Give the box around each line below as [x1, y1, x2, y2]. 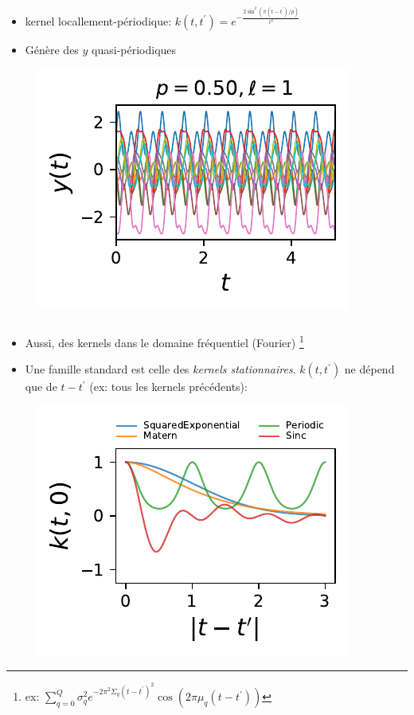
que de [25, 378, 57, 395]
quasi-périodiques [92, 41, 177, 57]
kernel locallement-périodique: [25, 12, 172, 29]
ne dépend [344, 361, 395, 377]
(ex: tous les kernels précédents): [89, 378, 248, 395]
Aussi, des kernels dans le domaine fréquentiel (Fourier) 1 [25, 331, 304, 350]
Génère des [25, 41, 79, 57]
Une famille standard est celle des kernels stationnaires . [25, 361, 296, 377]
